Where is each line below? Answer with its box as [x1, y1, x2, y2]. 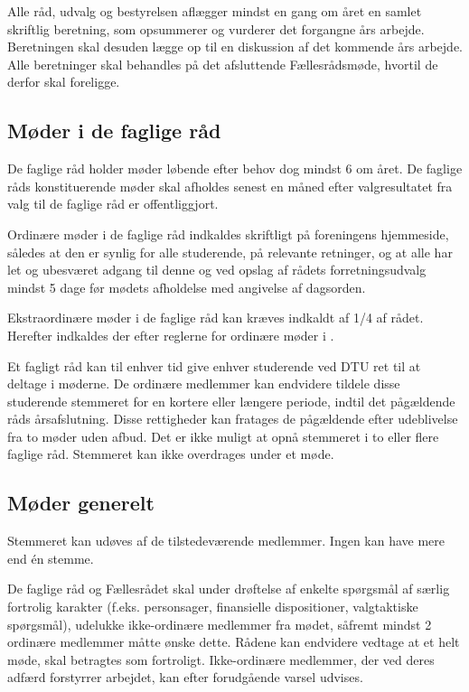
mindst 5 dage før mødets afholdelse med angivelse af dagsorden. [7, 277, 366, 296]
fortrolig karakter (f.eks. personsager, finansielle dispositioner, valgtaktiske [7, 597, 418, 616]
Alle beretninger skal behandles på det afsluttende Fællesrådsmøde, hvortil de [7, 54, 438, 73]
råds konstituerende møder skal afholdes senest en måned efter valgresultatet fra [7, 176, 453, 195]
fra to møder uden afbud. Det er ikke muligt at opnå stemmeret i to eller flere [7, 426, 439, 445]
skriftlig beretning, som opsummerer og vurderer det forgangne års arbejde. [7, 19, 425, 38]
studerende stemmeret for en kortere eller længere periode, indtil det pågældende [7, 391, 455, 410]
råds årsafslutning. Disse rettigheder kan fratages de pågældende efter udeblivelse [7, 409, 458, 428]
